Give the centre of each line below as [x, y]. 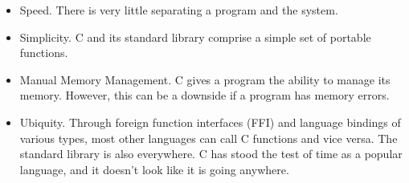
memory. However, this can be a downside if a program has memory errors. [204, 95]
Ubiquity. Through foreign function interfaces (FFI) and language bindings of [210, 122]
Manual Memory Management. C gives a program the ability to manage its [205, 79]
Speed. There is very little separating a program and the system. [179, 10]
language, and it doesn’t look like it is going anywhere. [154, 169]
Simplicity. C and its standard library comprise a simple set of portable [195, 37]
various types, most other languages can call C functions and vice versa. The [209, 138]
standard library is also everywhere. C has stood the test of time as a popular [211, 154]
